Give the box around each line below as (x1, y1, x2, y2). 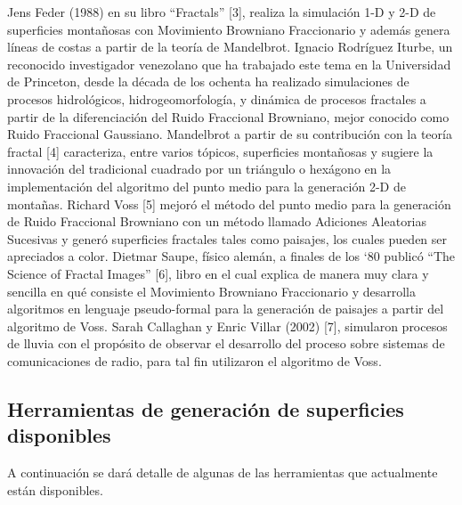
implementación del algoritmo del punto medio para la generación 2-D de (7, 176, 406, 195)
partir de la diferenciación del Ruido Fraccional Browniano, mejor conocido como (7, 107, 450, 126)
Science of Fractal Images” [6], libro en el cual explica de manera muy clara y (7, 264, 429, 282)
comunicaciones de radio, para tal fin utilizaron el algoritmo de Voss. (7, 351, 382, 370)
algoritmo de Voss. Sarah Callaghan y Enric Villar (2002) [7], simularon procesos (7, 316, 448, 335)
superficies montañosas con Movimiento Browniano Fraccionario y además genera (7, 20, 450, 38)
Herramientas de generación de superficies (7, 395, 404, 422)
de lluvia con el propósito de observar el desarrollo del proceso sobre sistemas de (7, 334, 445, 353)
